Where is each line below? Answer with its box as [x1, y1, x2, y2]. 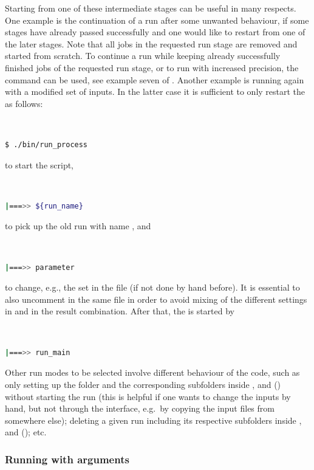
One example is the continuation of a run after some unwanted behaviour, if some [5, 13, 309, 26]
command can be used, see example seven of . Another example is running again [5, 73, 304, 86]
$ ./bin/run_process [5, 140, 88, 149]
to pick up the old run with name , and [5, 219, 151, 232]
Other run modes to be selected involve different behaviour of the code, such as [5, 366, 300, 379]
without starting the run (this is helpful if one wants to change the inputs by [5, 390, 291, 403]
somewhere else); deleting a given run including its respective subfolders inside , [5, 413, 302, 426]
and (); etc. [5, 426, 47, 438]
